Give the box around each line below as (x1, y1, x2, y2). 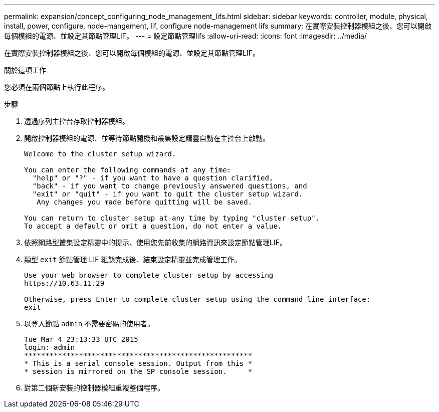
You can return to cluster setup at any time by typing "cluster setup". (24, 214, 320, 222)
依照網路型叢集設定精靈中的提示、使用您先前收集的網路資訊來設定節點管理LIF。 (24, 238, 287, 247)
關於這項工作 (4, 66, 46, 74)
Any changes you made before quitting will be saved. (37, 198, 253, 206)
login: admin (24, 343, 75, 351)
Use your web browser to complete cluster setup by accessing (24, 271, 274, 279)
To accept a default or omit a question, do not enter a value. (24, 222, 282, 230)
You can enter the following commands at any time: (24, 166, 232, 174)
